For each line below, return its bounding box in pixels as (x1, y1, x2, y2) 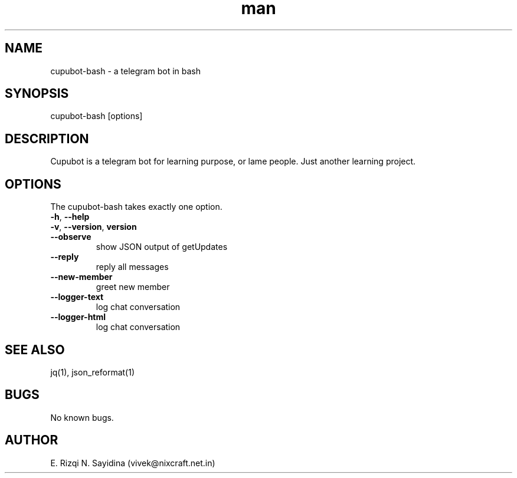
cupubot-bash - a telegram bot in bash (50, 65, 201, 76)
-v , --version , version (50, 222, 137, 232)
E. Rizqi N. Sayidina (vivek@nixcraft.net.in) (50, 457, 215, 468)
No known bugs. (50, 412, 114, 423)
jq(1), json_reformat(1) (50, 367, 135, 377)
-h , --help (50, 212, 90, 222)
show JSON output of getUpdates (96, 242, 228, 252)
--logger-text (50, 292, 104, 302)
